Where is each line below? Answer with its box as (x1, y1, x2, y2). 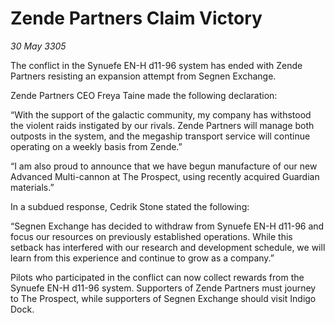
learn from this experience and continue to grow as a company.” (10, 252, 275, 264)
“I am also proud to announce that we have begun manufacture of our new (10, 160, 318, 172)
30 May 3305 (10, 40, 67, 52)
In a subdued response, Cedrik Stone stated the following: (10, 200, 250, 212)
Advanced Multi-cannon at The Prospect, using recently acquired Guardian (10, 170, 320, 182)
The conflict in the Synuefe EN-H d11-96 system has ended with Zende (10, 59, 303, 71)
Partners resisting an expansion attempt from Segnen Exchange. (10, 70, 277, 82)
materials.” (10, 181, 55, 193)
